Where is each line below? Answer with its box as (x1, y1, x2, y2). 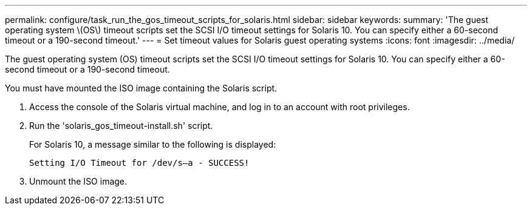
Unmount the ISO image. (29, 176, 128, 186)
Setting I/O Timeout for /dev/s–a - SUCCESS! (29, 158, 250, 168)
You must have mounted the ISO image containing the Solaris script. (5, 83, 278, 93)
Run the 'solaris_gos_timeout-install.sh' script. (29, 120, 213, 131)
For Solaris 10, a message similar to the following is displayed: (29, 139, 276, 149)
